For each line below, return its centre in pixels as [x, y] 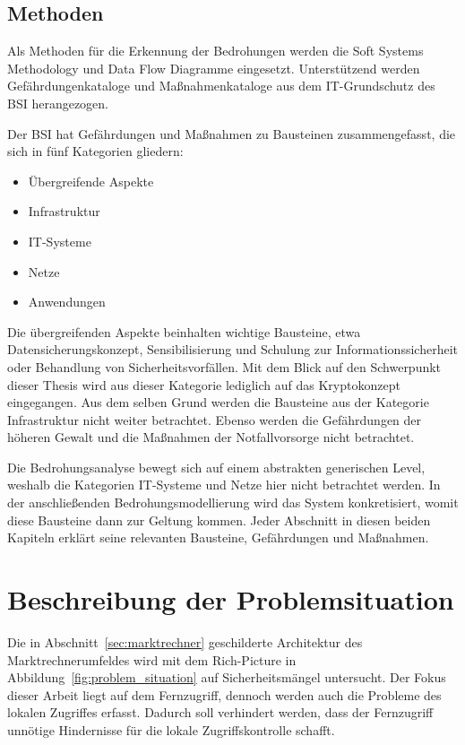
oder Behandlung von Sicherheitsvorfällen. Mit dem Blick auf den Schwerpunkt [224, 366]
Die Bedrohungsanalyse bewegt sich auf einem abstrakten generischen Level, [216, 467]
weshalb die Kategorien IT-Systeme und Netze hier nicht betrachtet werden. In [224, 485]
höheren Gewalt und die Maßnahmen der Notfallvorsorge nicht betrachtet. [211, 437]
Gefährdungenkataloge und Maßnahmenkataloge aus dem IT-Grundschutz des [221, 86]
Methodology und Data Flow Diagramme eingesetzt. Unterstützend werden [214, 68]
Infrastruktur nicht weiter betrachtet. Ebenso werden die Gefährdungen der [215, 419]
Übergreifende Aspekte [91, 181]
